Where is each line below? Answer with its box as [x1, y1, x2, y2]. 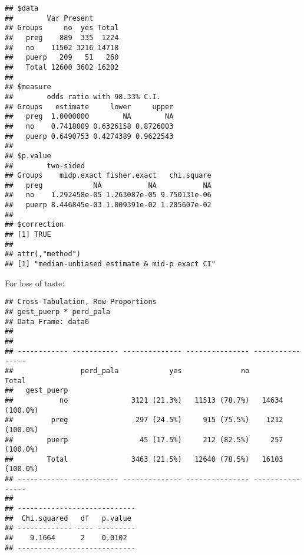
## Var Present [5, 14, 94, 22]
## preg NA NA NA [5, 181, 212, 190]
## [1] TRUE [5, 230, 51, 239]
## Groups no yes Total [5, 24, 119, 32]
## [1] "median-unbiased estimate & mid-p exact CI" [5, 260, 216, 269]
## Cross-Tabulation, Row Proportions [5, 298, 157, 306]
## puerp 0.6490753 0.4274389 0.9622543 [5, 132, 174, 141]
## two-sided [5, 161, 85, 170]
